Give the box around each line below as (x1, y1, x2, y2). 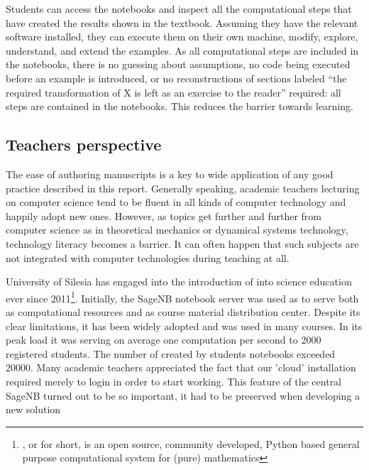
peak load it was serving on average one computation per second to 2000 (6, 332, 321, 347)
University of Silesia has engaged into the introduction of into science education (6, 274, 352, 289)
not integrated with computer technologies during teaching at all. (6, 250, 290, 265)
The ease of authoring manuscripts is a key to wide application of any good (6, 166, 334, 181)
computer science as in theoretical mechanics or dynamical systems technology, (6, 222, 348, 237)
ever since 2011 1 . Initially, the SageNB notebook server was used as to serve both (6, 288, 359, 305)
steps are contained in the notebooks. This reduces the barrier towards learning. (6, 99, 353, 114)
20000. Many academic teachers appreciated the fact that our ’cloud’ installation (6, 360, 356, 375)
